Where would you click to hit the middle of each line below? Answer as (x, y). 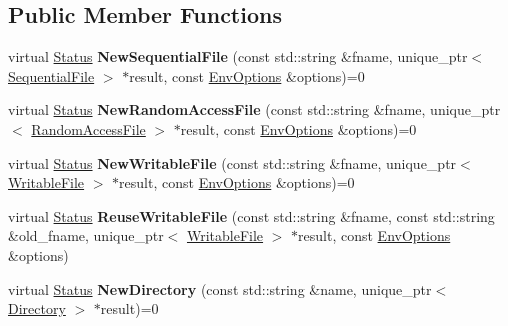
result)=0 (129, 308)
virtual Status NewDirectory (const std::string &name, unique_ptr (220, 288)
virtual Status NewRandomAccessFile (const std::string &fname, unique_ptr (254, 109)
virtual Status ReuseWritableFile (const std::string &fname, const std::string (251, 215)
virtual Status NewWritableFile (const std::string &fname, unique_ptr (232, 162)
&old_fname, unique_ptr (86, 235)
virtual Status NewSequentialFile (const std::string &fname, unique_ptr (238, 56)
